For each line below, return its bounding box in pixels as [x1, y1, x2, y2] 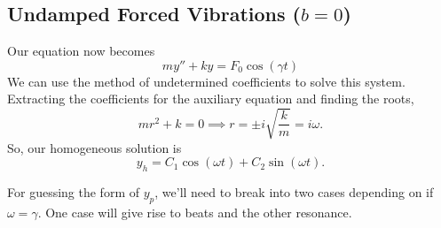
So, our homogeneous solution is [7, 138, 182, 156]
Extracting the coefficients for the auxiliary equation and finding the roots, [7, 89, 414, 108]
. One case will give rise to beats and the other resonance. [37, 202, 352, 221]
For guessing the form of [7, 182, 139, 201]
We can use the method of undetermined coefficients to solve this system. [7, 72, 406, 90]
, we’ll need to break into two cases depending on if [154, 182, 434, 201]
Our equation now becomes [7, 42, 155, 60]
